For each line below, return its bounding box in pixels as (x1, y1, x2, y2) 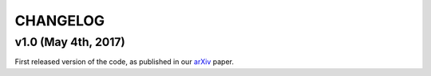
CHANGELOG (14, 12, 105, 29)
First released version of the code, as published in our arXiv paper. (14, 57, 235, 66)
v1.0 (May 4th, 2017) (14, 35, 125, 49)
